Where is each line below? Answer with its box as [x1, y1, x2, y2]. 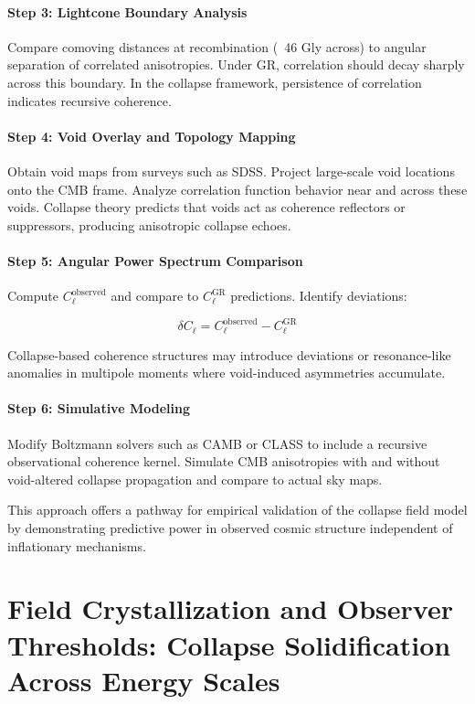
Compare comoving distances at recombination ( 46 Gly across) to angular [7, 37, 427, 56]
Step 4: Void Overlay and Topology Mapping [7, 126, 296, 145]
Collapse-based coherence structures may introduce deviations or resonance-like [7, 345, 451, 364]
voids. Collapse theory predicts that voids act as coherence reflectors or [7, 197, 406, 217]
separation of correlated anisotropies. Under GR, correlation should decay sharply [7, 55, 465, 74]
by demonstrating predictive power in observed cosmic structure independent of [7, 518, 453, 538]
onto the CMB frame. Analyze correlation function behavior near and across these [7, 179, 468, 198]
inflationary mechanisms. [7, 536, 146, 555]
